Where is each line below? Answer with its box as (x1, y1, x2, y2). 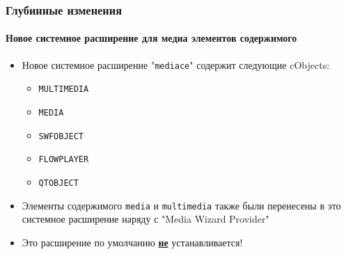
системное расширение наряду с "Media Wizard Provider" (22, 212, 269, 226)
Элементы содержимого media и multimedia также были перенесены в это (22, 198, 341, 212)
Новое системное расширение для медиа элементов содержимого (6, 31, 297, 45)
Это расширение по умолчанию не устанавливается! (22, 235, 243, 249)
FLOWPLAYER (38, 154, 89, 165)
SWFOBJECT (38, 131, 84, 141)
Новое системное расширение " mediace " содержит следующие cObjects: (22, 57, 330, 72)
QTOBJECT (38, 177, 79, 188)
